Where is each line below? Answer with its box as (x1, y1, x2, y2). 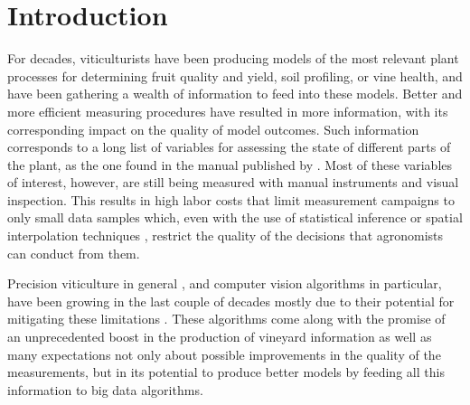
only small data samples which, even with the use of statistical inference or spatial (7, 208, 463, 227)
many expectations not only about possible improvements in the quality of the (7, 344, 441, 363)
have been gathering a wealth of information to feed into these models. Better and (7, 84, 463, 103)
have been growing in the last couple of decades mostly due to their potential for (7, 291, 455, 310)
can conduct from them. (7, 243, 140, 262)
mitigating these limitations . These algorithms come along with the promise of (7, 309, 446, 328)
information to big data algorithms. (7, 380, 203, 399)
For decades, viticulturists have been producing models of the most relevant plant (7, 49, 459, 68)
